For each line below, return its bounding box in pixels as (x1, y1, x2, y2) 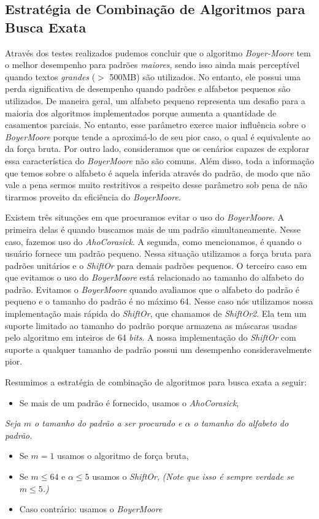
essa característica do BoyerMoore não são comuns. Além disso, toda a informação (5, 154, 314, 167)
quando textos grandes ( (5, 70, 96, 83)
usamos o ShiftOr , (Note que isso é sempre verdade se (92, 470, 294, 482)
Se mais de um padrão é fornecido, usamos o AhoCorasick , (19, 396, 239, 409)
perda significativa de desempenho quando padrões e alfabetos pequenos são (5, 82, 291, 95)
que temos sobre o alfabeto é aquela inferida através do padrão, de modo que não (5, 166, 310, 179)
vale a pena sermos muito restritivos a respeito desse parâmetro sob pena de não (5, 178, 307, 191)
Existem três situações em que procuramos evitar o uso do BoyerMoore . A (5, 211, 285, 224)
